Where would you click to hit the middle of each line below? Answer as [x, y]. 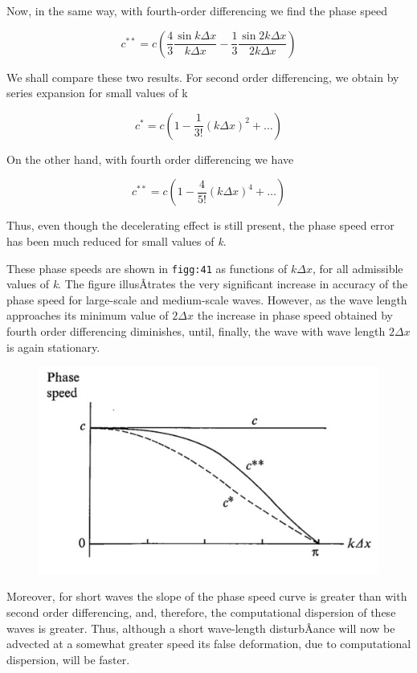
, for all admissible [358, 268]
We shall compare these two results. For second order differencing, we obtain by [203, 77]
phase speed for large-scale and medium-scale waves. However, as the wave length [207, 299]
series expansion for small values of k [97, 93]
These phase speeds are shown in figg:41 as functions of [147, 268]
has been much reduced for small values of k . [117, 241]
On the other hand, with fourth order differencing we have [150, 159]
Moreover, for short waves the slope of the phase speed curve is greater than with [207, 596]
